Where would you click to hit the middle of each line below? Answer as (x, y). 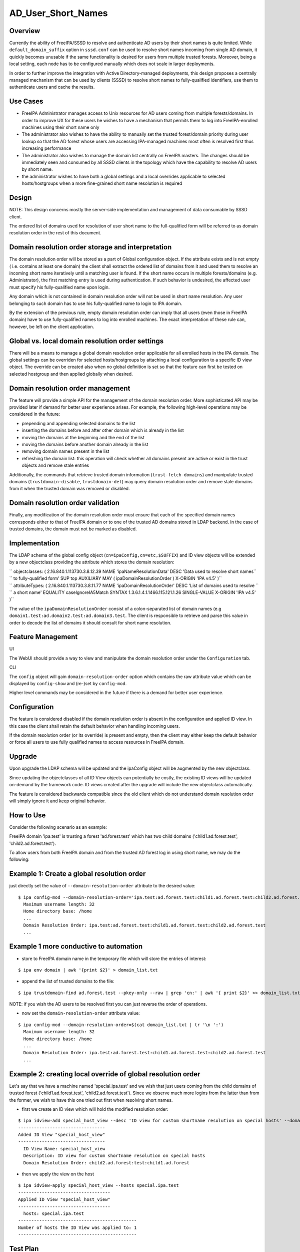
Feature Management (43, 637)
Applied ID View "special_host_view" (64, 1200)
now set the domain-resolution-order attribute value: (81, 1013)
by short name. (37, 169)
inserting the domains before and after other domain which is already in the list (103, 430)
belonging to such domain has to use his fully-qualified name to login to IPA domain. (96, 303)
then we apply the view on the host (58, 1174)
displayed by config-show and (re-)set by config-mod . (68, 683)
